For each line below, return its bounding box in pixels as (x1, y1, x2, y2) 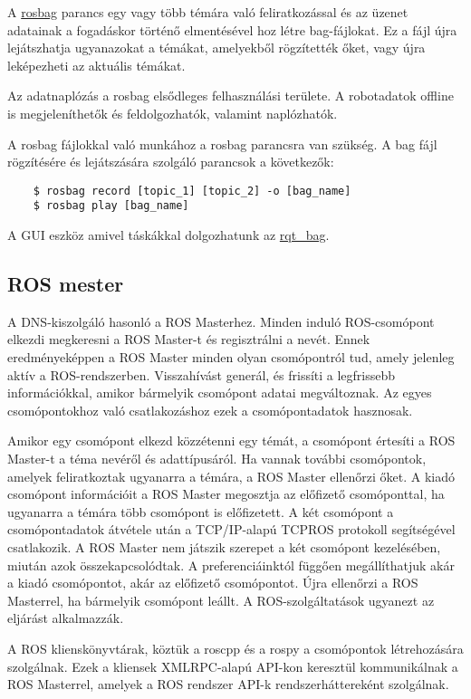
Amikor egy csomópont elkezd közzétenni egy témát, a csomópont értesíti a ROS (7, 431, 456, 450)
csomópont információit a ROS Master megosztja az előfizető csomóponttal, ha (7, 484, 445, 503)
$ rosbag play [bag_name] (33, 199, 189, 213)
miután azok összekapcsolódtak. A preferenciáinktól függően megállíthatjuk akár (7, 555, 455, 574)
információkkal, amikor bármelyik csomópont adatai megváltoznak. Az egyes (7, 383, 432, 402)
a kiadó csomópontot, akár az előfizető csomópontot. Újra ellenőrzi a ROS (7, 573, 418, 592)
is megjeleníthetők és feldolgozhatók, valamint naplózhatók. (7, 103, 338, 122)
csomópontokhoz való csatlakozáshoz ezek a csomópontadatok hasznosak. (7, 400, 413, 419)
